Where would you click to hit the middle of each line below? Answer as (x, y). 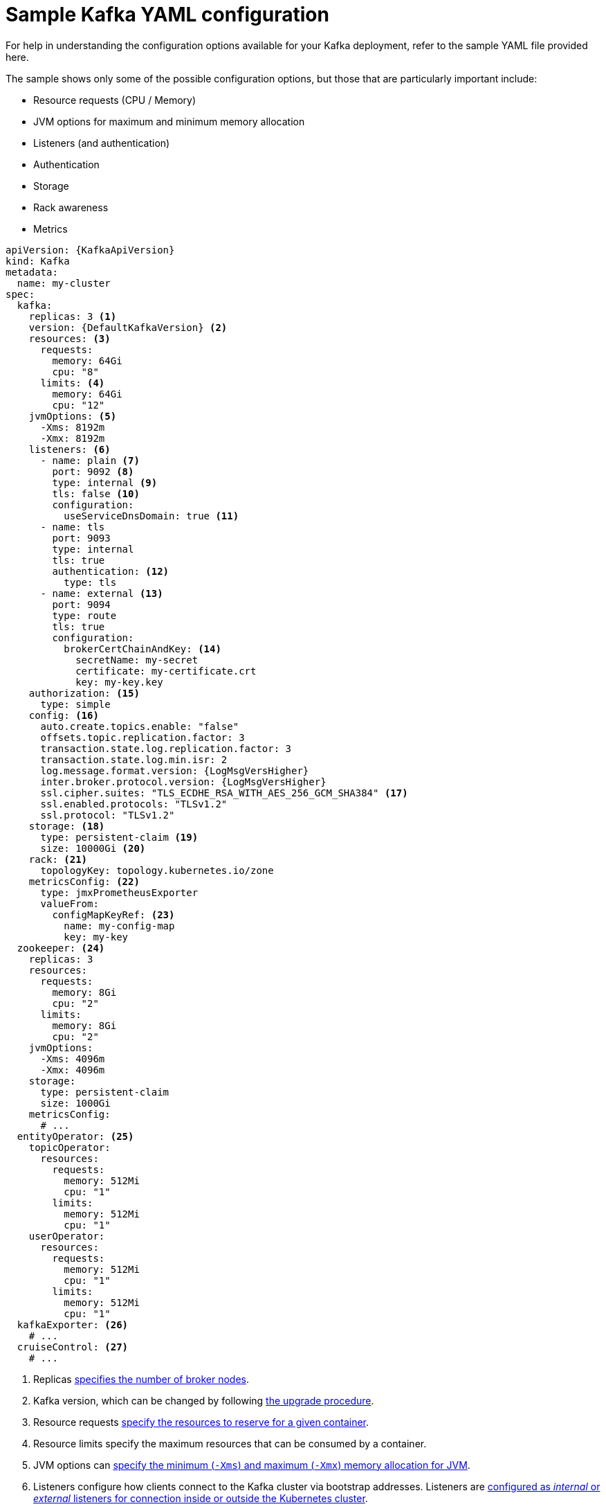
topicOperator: (70, 1147)
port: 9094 (81, 604)
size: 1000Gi (75, 1103)
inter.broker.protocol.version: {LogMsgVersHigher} (183, 782)
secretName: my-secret (137, 660)
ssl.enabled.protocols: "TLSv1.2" (134, 804)
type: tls (90, 582)
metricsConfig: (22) (84, 881)
